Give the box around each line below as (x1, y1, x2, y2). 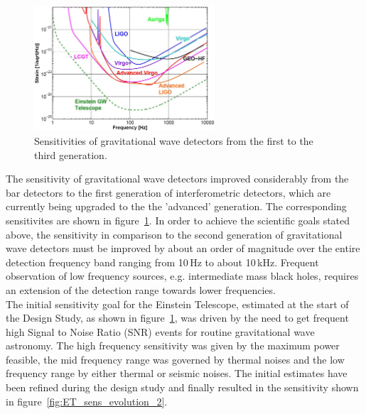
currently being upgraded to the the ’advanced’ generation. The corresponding (6, 199, 347, 214)
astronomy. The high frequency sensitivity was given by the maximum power (6, 338, 340, 353)
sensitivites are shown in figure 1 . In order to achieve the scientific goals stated (6, 212, 350, 227)
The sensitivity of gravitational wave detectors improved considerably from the (6, 171, 349, 186)
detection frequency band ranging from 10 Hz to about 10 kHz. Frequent (6, 254, 319, 269)
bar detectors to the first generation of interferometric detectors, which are (6, 185, 331, 200)
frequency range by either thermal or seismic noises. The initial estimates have (6, 366, 348, 381)
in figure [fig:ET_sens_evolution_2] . (6, 393, 168, 408)
